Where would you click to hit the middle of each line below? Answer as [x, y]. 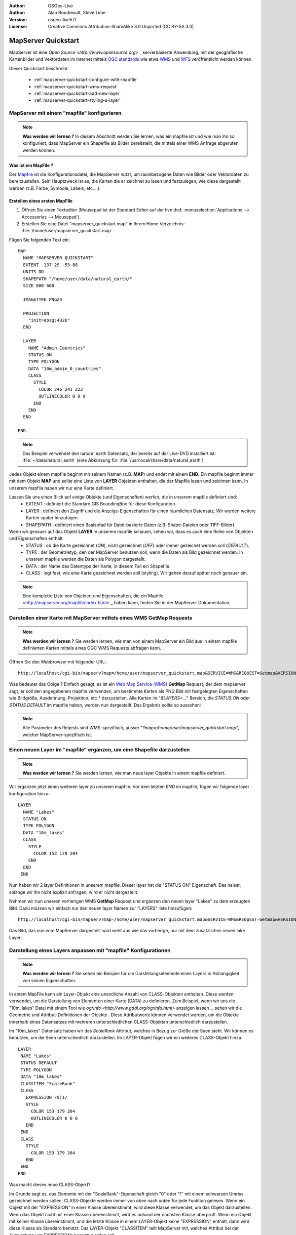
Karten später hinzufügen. [52, 518]
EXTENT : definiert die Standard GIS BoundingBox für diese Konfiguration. [101, 504]
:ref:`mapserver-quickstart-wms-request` [76, 86]
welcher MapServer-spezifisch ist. [57, 735]
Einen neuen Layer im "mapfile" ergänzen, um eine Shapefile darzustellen [99, 750]
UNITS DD [34, 272]
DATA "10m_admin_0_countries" [64, 369]
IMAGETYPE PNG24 [43, 299]
